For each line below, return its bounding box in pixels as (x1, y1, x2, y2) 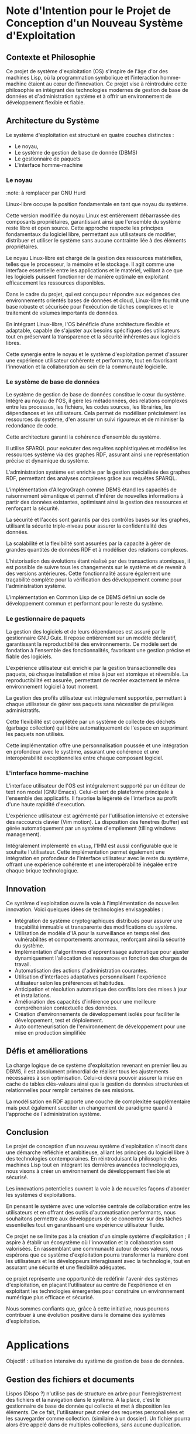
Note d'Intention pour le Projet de (6, 4, 171, 18)
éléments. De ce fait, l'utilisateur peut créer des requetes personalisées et (6, 1409, 184, 1416)
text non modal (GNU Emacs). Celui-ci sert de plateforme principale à (6, 789, 174, 795)
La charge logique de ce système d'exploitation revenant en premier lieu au (6, 1062, 188, 1069)
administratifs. (6, 707, 41, 714)
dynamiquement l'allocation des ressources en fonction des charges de (14, 954, 188, 961)
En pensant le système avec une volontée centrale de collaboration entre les (6, 1203, 190, 1210)
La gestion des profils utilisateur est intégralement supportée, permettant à (6, 694, 187, 701)
